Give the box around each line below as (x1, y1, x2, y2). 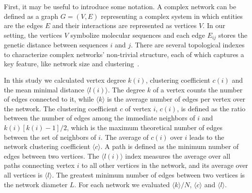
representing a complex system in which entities (101, 11, 243, 21)
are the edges (4, 20, 43, 30)
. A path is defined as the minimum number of (100, 141, 239, 151)
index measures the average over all (125, 150, 231, 161)
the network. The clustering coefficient (4, 103, 118, 113)
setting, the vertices (4, 30, 62, 40)
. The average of (100, 132, 149, 142)
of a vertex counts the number (153, 84, 243, 94)
